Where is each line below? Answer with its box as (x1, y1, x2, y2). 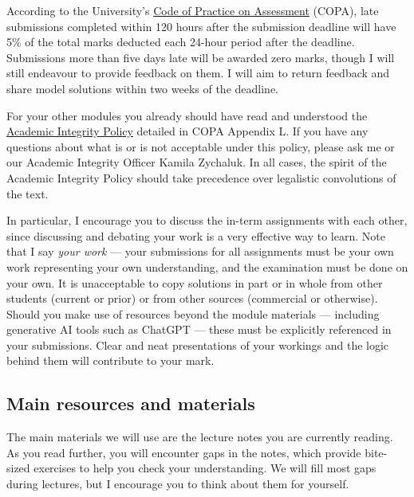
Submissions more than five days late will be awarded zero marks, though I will (6, 49, 395, 65)
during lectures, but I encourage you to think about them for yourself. (6, 475, 349, 492)
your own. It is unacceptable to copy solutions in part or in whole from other (6, 274, 383, 291)
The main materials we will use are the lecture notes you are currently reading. (6, 429, 393, 445)
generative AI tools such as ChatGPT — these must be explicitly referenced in (6, 321, 392, 338)
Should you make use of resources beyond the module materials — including (6, 305, 380, 322)
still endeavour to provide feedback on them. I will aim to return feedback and (6, 65, 390, 81)
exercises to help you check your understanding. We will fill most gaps (34, 460, 377, 476)
